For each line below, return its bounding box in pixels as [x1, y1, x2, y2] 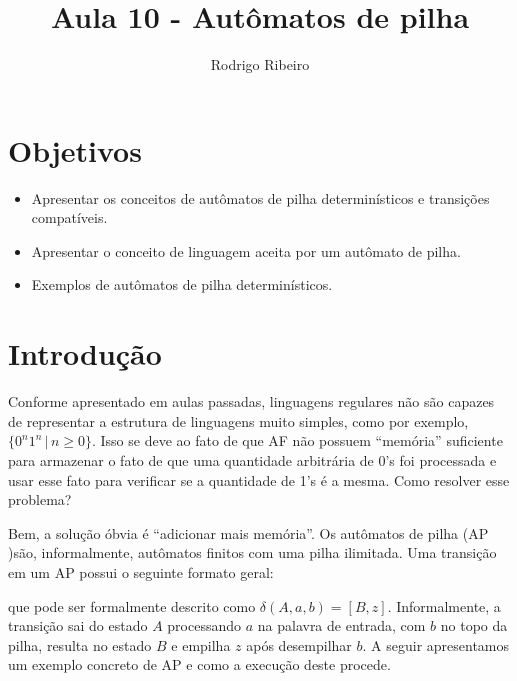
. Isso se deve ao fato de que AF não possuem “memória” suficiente [91, 430, 503, 451]
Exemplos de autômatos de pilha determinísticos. [31, 274, 333, 295]
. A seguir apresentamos [362, 634, 510, 655]
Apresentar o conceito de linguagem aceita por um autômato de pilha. [31, 240, 461, 261]
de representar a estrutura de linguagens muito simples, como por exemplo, [8, 410, 469, 431]
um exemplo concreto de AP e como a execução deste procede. [8, 654, 391, 675]
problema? [8, 489, 72, 510]
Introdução [8, 333, 162, 374]
